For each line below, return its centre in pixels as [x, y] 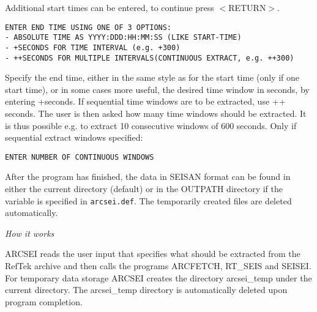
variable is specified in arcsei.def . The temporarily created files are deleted [148, 200]
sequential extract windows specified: [74, 137]
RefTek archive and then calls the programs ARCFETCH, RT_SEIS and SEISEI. [158, 266]
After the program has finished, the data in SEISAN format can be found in [148, 176]
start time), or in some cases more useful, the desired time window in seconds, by [157, 89]
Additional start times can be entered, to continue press [110, 7]
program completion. [44, 301]
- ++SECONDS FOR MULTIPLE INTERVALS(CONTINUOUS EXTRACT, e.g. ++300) [150, 58]
